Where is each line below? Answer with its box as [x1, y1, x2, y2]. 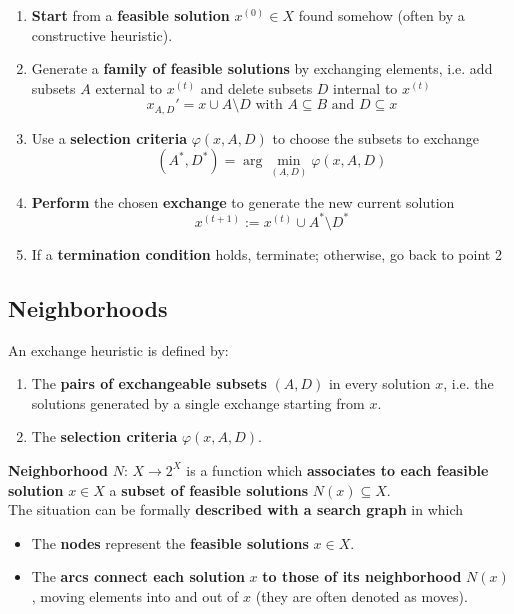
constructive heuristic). [31, 24, 173, 45]
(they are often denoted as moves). [255, 585, 468, 606]
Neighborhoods [8, 292, 168, 323]
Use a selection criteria [31, 127, 187, 148]
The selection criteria [31, 426, 178, 447]
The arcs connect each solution [31, 566, 245, 587]
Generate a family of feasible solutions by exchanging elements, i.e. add [31, 58, 493, 79]
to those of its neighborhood [262, 566, 462, 587]
